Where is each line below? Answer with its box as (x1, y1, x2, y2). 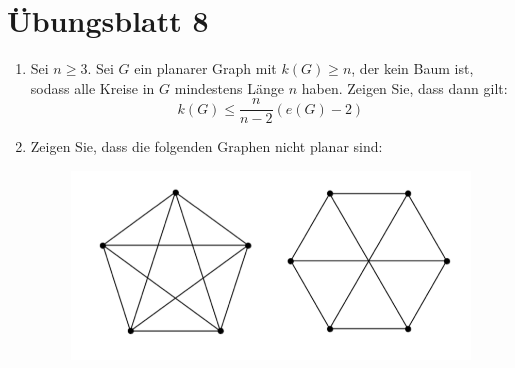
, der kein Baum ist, (351, 58, 474, 79)
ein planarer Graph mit (134, 58, 277, 79)
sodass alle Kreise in (30, 77, 155, 98)
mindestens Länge (174, 77, 284, 98)
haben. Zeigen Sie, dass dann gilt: (301, 77, 508, 98)
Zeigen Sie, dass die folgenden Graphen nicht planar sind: (30, 136, 383, 157)
